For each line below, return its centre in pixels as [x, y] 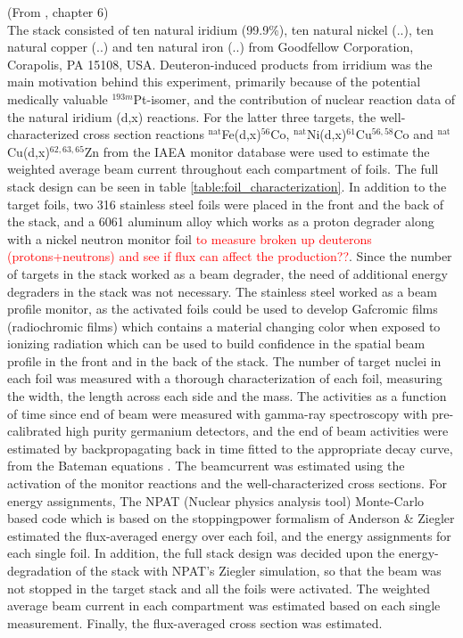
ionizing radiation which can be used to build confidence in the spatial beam [216, 344]
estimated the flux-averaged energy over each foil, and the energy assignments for [229, 535]
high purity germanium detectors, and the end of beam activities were [257, 431]
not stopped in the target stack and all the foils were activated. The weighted [219, 588]
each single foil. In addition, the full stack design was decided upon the [201, 553]
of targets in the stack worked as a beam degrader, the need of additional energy [227, 273]
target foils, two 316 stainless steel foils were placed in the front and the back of [225, 204]
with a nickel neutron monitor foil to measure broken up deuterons [190, 238]
